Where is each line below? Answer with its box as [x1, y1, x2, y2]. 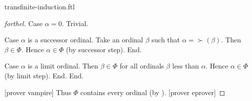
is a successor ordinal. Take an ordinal [28, 34, 143, 45]
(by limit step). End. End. [4, 70, 84, 80]
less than [172, 61, 199, 71]
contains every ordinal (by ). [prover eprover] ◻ [80, 87, 225, 97]
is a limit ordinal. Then [28, 61, 98, 71]
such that [151, 34, 180, 45]
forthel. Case [4, 18, 42, 28]
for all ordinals [120, 61, 164, 71]
